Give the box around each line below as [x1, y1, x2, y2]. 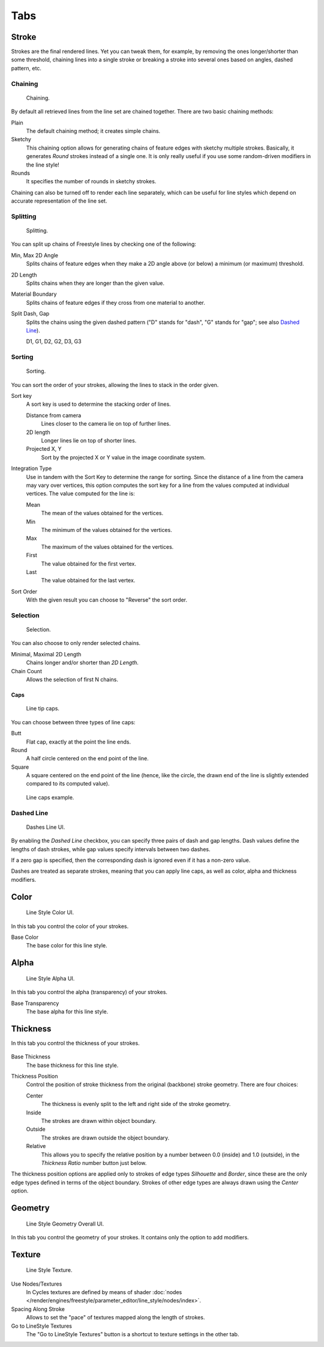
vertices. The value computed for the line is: [26, 490, 135, 497]
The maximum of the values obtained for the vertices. [41, 543, 174, 550]
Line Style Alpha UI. [26, 974, 75, 982]
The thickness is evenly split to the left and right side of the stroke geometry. [41, 1101, 231, 1108]
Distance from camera [26, 412, 82, 419]
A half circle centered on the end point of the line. [26, 755, 149, 762]
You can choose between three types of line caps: [11, 718, 136, 725]
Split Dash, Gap [11, 310, 50, 317]
